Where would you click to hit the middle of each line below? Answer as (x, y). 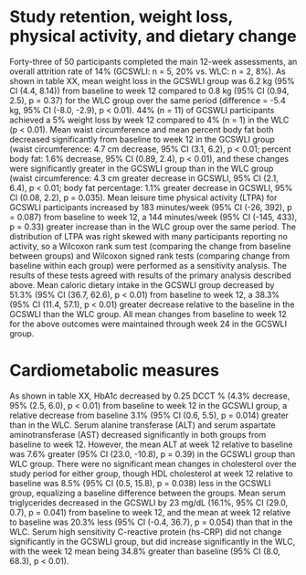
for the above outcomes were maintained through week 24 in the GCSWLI (148, 324)
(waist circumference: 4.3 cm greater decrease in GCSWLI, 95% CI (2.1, (144, 178)
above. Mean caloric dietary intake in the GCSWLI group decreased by (142, 284)
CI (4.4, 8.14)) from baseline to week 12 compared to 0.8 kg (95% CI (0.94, (149, 91)
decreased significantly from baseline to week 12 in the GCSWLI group (142, 139)
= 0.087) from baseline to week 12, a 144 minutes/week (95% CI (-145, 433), (153, 217)
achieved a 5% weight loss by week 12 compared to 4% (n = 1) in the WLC (149, 120)
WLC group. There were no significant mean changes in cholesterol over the (153, 463)
